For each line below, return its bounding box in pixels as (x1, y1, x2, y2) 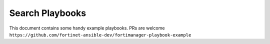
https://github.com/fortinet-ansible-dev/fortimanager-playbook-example (9, 32, 191, 37)
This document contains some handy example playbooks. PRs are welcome (9, 25, 165, 31)
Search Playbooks (9, 7, 86, 18)
